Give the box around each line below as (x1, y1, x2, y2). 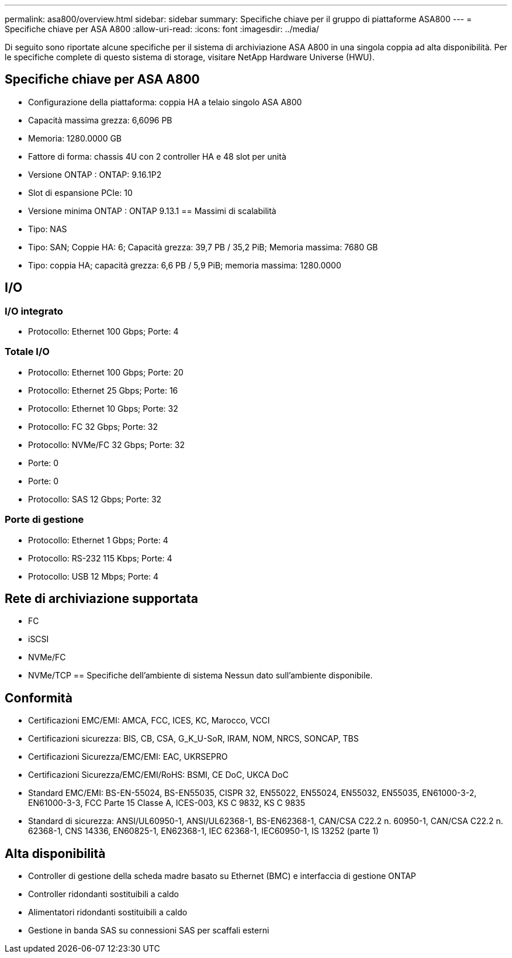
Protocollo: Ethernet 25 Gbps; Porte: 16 (28, 385, 178, 395)
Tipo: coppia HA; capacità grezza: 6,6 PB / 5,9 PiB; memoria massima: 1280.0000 (28, 260, 341, 270)
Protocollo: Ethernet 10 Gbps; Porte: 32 (28, 403, 178, 413)
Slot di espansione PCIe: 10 (28, 187, 133, 198)
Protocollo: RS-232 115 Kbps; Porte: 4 (28, 553, 172, 563)
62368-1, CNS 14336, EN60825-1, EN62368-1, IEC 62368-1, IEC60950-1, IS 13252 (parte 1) (28, 826, 379, 836)
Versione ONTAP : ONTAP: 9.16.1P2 (28, 169, 162, 180)
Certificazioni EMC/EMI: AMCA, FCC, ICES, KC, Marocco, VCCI (28, 715, 270, 726)
